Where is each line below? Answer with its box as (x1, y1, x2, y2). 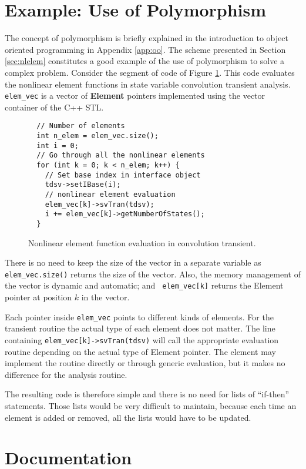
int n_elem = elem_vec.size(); (36, 132, 159, 140)
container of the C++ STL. (5, 101, 104, 113)
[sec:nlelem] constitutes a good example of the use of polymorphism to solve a (5, 55, 285, 67)
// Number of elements (36, 122, 125, 130)
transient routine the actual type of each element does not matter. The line (5, 322, 275, 334)
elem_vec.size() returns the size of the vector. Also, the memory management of (5, 267, 301, 280)
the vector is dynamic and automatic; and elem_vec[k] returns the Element (5, 279, 284, 292)
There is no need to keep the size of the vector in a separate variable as (5, 256, 261, 269)
